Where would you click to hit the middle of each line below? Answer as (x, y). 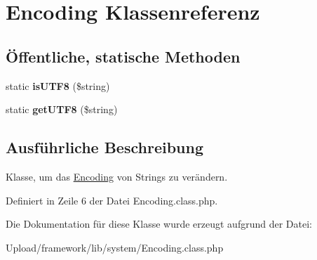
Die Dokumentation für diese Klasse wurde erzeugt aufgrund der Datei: (159, 224)
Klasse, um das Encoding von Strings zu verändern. (117, 176)
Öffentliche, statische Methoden (123, 56)
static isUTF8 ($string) (58, 85)
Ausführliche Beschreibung (104, 147)
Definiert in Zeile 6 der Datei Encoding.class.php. (112, 200)
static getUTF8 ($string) (62, 109)
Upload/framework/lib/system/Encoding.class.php (115, 247)
